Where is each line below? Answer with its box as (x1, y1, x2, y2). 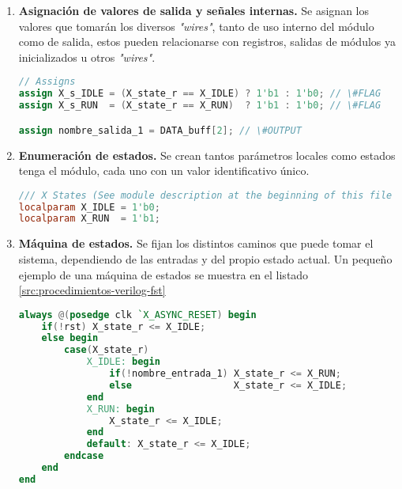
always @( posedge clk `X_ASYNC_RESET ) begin (18, 309, 257, 320)
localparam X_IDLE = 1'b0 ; (18, 201, 160, 213)
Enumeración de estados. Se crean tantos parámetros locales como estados (18, 146, 396, 163)
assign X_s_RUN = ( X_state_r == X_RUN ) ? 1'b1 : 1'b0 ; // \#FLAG (18, 100, 381, 112)
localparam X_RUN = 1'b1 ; (18, 213, 160, 225)
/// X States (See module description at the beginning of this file (18, 189, 393, 201)
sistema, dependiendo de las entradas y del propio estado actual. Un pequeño (18, 250, 393, 267)
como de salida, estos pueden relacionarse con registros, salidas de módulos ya (18, 33, 396, 50)
